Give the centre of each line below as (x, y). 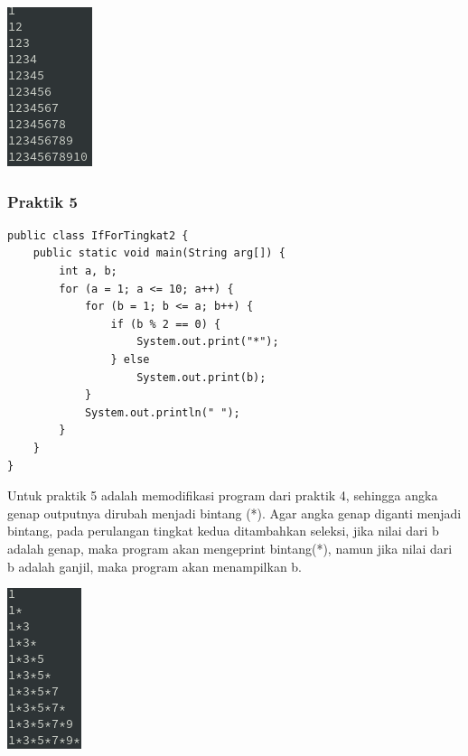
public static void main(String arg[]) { (159, 253)
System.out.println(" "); (162, 412)
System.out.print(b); (201, 377)
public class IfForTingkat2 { (98, 235)
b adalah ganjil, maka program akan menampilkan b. (155, 566)
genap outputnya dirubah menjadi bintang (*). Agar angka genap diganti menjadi (234, 513)
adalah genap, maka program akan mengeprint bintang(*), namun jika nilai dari (230, 548)
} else (130, 359)
